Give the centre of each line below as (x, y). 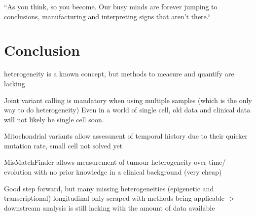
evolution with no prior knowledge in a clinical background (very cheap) (113, 172)
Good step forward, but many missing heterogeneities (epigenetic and (109, 188)
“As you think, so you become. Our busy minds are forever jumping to (111, 6)
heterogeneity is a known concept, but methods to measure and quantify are (119, 74)
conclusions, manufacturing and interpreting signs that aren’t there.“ (108, 16)
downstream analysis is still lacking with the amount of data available (110, 207)
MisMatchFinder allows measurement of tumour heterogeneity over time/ (115, 162)
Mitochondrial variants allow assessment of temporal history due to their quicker (126, 136)
